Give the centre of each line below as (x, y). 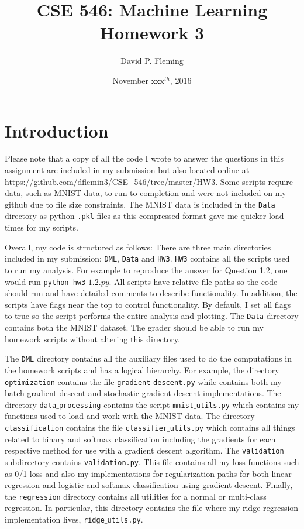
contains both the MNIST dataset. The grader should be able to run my (134, 327)
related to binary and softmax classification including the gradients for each (140, 439)
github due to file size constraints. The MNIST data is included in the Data (140, 204)
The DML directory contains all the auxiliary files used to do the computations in (148, 358)
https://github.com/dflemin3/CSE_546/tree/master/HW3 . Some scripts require (149, 181)
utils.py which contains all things (232, 427)
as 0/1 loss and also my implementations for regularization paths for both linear (148, 473)
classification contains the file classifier (86, 427)
